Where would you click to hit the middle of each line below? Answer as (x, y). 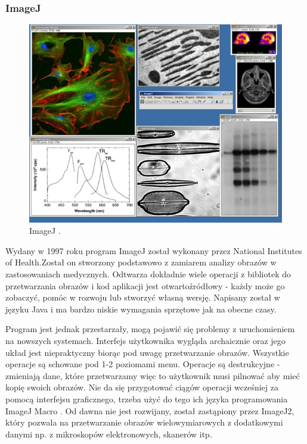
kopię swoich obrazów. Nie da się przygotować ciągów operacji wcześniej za (142, 387)
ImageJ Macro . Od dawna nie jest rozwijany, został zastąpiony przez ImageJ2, (150, 410)
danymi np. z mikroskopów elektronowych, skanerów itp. (109, 434)
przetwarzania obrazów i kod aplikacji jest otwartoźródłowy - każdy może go (145, 285)
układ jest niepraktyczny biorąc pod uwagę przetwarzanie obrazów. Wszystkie (147, 352)
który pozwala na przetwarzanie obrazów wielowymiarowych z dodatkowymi (144, 422)
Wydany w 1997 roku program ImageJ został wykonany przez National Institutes (154, 250)
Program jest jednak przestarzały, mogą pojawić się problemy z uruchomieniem (150, 329)
